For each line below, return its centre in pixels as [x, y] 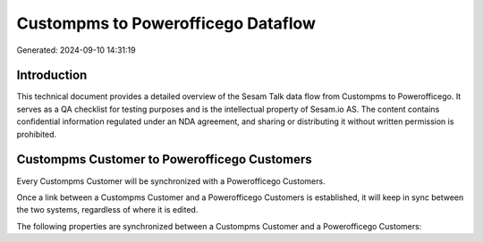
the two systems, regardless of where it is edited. [107, 210]
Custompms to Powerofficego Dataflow [166, 23]
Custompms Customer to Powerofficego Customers [164, 159]
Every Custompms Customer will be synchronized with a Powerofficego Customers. [171, 181]
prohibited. [37, 134]
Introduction [52, 75]
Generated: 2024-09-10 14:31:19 [76, 50]
